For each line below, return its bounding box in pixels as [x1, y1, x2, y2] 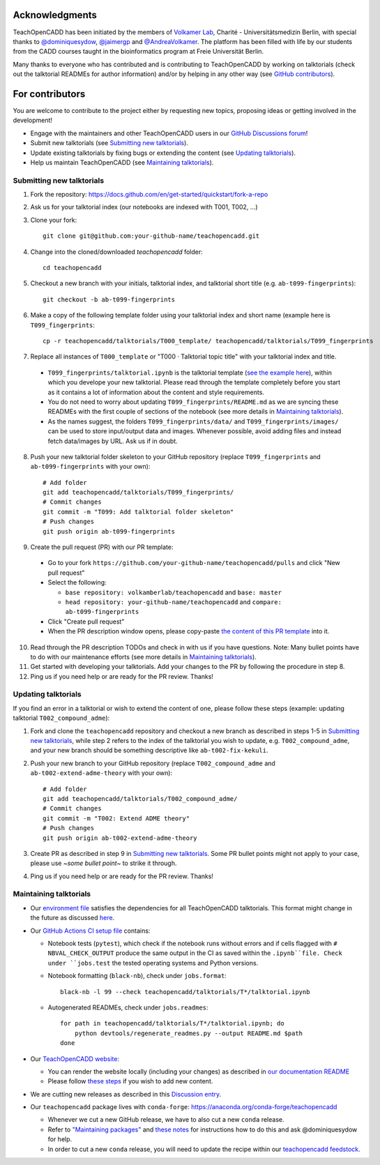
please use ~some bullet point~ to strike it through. [30, 859, 177, 868]
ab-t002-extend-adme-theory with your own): [30, 769, 173, 777]
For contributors [13, 88, 86, 100]
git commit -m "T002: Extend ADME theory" [43, 814, 190, 822]
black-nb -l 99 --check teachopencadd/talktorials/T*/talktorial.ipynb [60, 988, 310, 995]
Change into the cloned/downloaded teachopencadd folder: [30, 248, 204, 256]
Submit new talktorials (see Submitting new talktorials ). [30, 139, 188, 147]
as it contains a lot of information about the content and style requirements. [47, 388, 265, 396]
